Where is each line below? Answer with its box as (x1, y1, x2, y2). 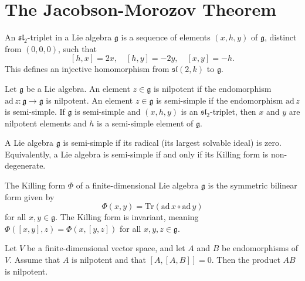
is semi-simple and (74, 105, 141, 118)
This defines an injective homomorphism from (5, 63, 170, 75)
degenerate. (5, 159, 46, 172)
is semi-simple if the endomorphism (156, 94, 283, 106)
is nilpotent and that (72, 253, 146, 266)
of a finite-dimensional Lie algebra (76, 179, 199, 191)
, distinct (264, 31, 297, 43)
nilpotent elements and (5, 116, 87, 129)
